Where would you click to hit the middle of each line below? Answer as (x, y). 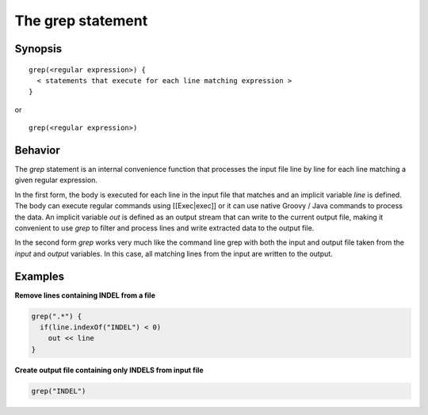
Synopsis (38, 49)
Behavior (38, 150)
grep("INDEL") (59, 391)
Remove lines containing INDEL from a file (85, 295)
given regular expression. (56, 180)
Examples (40, 276)
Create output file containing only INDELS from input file (109, 370)
